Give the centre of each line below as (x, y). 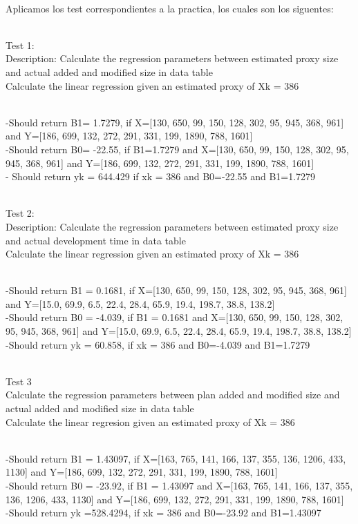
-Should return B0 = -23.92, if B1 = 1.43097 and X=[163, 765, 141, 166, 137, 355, (179, 485)
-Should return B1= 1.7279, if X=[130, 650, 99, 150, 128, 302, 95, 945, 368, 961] (175, 122)
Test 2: (20, 213)
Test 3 (19, 381)
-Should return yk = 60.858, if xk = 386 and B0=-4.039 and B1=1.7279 (158, 344)
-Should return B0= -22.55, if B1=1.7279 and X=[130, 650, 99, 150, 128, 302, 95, (177, 149)
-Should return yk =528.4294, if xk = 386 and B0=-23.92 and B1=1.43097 (163, 513)
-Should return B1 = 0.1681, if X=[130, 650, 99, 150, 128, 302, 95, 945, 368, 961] (176, 290)
